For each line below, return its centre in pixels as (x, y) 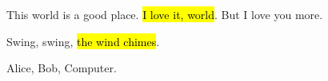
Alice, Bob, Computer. (62, 68)
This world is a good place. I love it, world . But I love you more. (165, 14)
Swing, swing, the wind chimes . (83, 41)
